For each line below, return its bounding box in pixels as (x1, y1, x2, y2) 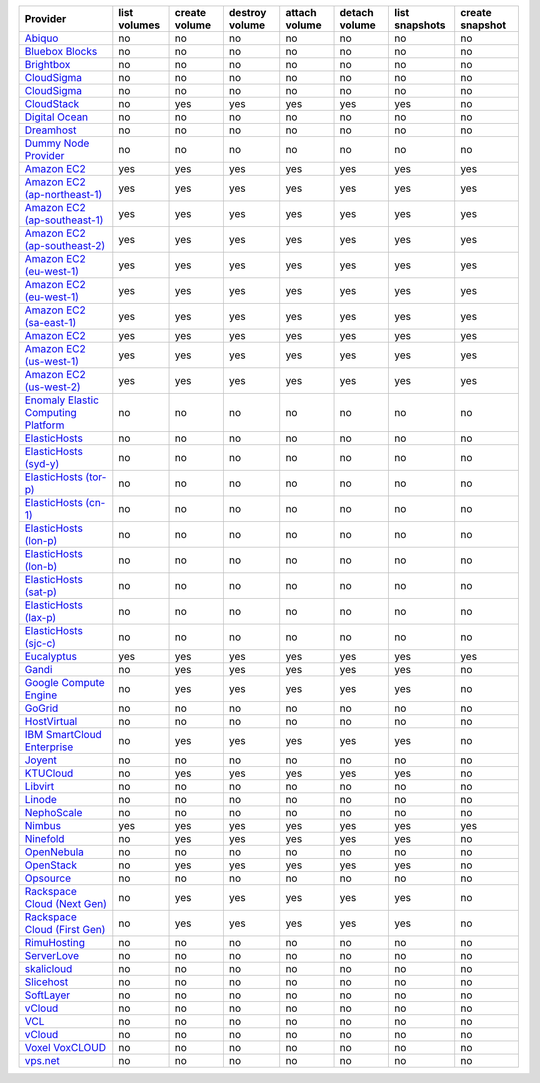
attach (285, 6, 317, 19)
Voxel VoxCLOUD (24, 1041, 107, 1054)
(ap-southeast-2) (24, 239, 106, 252)
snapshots (394, 18, 446, 32)
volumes (118, 18, 160, 32)
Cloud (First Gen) (24, 923, 106, 936)
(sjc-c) (24, 636, 57, 650)
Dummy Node (24, 136, 90, 150)
